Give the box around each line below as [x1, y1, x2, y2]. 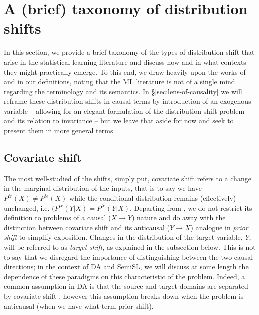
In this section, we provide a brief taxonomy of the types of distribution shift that [4, 47, 255, 57]
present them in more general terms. [4, 125, 115, 136]
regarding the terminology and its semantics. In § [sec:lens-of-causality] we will [4, 86, 242, 96]
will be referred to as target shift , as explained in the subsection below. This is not [4, 242, 256, 252]
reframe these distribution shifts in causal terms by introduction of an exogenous [4, 96, 251, 106]
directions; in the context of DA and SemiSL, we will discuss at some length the [4, 261, 249, 272]
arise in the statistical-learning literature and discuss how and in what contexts [4, 56, 246, 67]
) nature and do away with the [131, 212, 226, 223]
